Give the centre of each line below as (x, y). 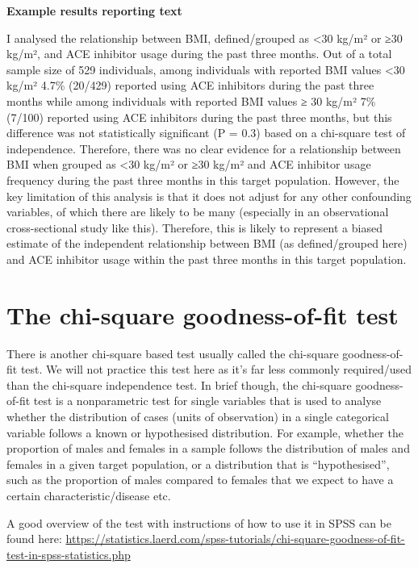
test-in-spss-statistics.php (69, 554)
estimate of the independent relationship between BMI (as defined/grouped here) (207, 243)
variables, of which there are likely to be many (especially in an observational (198, 212)
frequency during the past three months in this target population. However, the (203, 180)
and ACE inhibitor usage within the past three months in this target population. (207, 259)
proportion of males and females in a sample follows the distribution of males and (208, 448)
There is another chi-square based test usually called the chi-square (173, 353)
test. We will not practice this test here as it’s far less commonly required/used (216, 369)
